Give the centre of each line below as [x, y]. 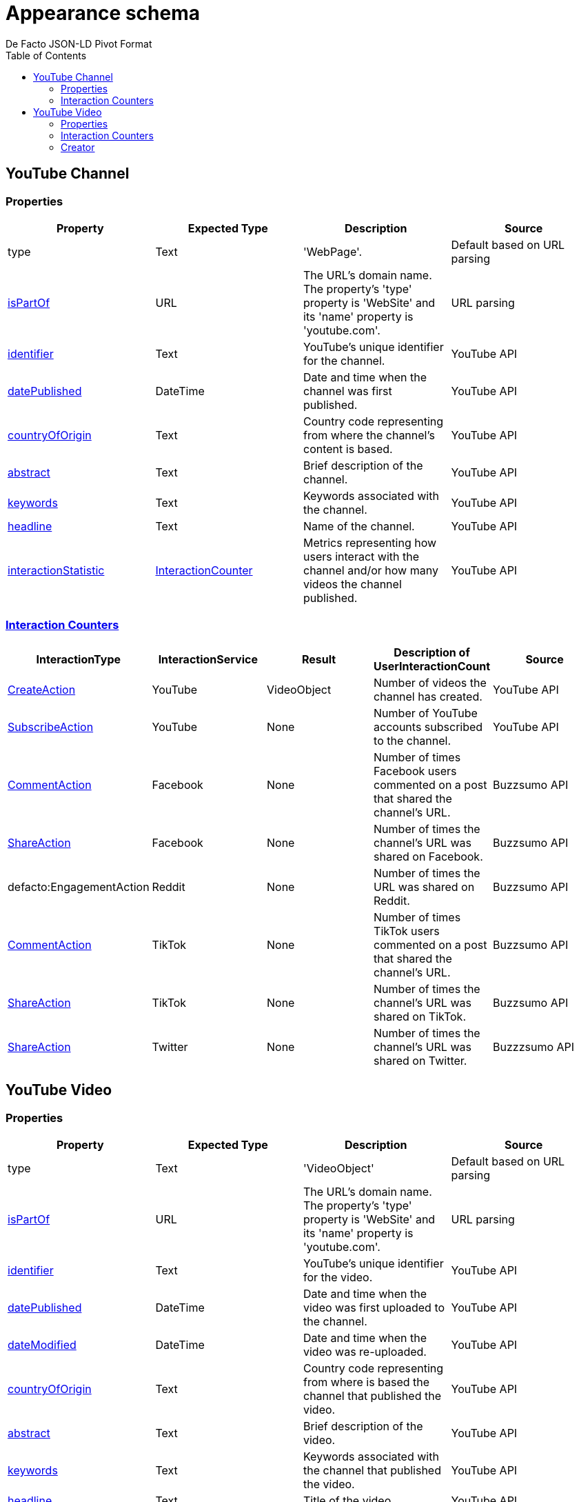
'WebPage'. [333, 251]
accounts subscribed [428, 727]
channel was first [348, 391]
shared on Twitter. [420, 1060]
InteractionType [79, 659]
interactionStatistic [56, 570]
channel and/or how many [371, 570]
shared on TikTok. [420, 1016]
